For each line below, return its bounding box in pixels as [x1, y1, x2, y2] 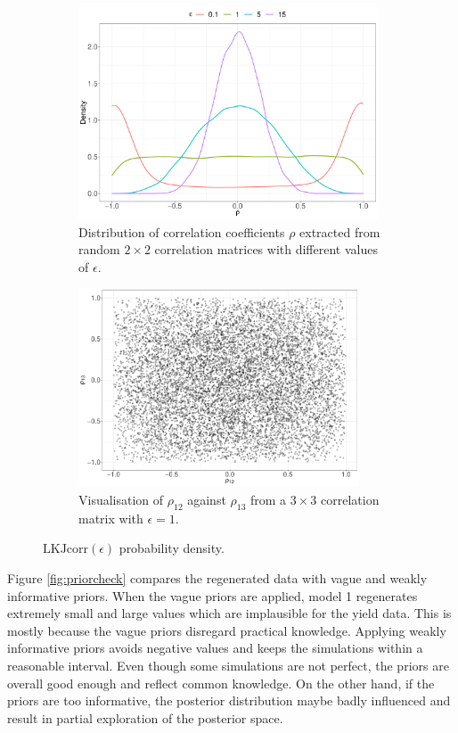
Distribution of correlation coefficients [78, 222, 285, 241]
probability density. [119, 539, 225, 557]
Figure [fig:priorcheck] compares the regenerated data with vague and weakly [7, 569, 428, 588]
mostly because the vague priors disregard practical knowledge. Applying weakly [7, 621, 446, 639]
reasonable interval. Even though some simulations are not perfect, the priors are [7, 656, 449, 675]
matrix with [78, 508, 143, 527]
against [187, 490, 226, 509]
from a [250, 490, 287, 509]
